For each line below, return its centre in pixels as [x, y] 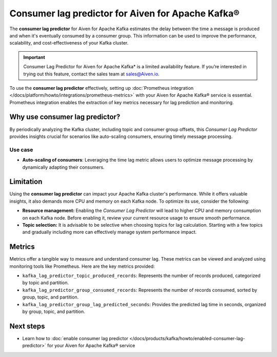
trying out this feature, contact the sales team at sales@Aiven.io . [92, 74]
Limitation [26, 182]
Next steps [27, 326]
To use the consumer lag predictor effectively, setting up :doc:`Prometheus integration [102, 88]
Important [34, 57]
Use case [21, 150]
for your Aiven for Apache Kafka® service [91, 346]
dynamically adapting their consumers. [63, 167]
